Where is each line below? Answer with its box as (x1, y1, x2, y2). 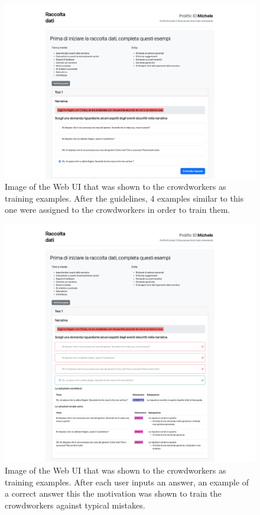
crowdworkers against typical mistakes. (5, 498, 145, 511)
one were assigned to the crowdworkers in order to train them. (5, 203, 230, 216)
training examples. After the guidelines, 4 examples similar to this (5, 192, 244, 204)
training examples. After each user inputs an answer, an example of (5, 475, 249, 488)
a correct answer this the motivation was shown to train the (5, 487, 222, 500)
